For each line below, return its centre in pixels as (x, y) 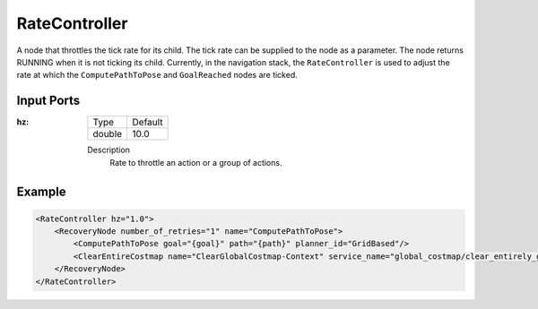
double (108, 134)
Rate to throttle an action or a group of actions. (196, 162)
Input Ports (48, 101)
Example (41, 192)
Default (148, 123)
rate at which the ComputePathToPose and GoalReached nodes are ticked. (157, 75)
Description (108, 150)
